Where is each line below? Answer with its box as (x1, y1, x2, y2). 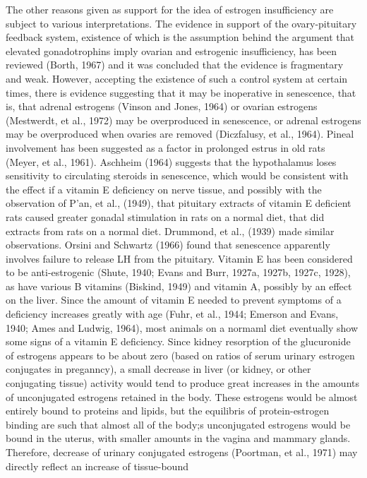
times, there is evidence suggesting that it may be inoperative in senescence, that (6, 85, 356, 100)
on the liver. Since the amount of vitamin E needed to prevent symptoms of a (6, 292, 342, 307)
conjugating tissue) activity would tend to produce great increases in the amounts (6, 376, 360, 390)
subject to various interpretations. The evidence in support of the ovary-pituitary (6, 16, 357, 30)
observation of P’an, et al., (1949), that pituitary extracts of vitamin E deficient (6, 196, 351, 210)
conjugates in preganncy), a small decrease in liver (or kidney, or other (6, 362, 311, 376)
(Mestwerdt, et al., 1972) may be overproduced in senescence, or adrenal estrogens (6, 112, 361, 127)
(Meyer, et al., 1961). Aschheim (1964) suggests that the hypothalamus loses (6, 154, 337, 169)
